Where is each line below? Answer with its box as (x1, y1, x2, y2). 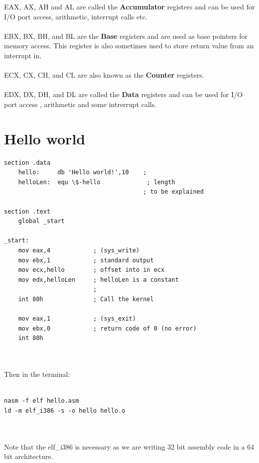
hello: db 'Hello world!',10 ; (18, 169, 147, 176)
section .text (4, 208, 51, 215)
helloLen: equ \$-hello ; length (18, 178, 175, 186)
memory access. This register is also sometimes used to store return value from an (4, 40, 254, 51)
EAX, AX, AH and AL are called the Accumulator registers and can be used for (4, 1, 255, 11)
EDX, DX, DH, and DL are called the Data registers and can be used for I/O (4, 89, 243, 100)
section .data (4, 159, 51, 166)
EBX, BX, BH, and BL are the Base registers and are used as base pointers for (4, 30, 248, 41)
